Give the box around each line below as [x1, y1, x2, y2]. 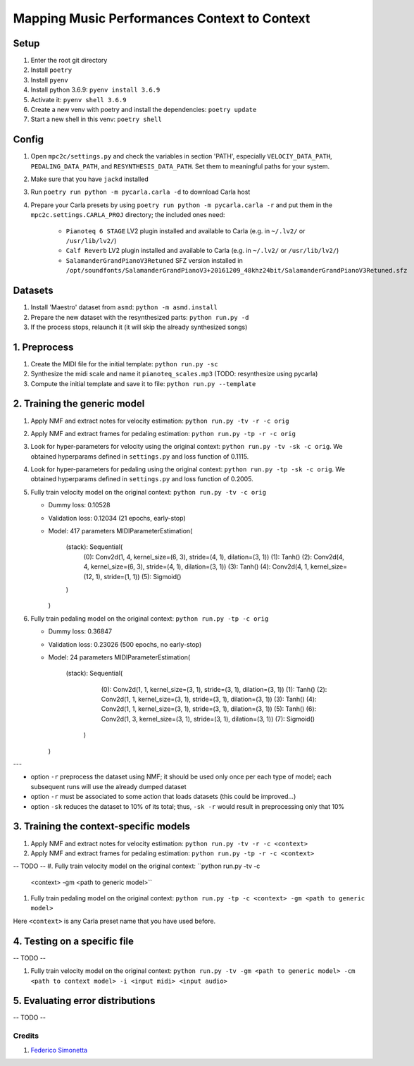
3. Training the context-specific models [13, 821, 190, 833]
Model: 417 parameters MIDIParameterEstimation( [48, 527, 193, 535]
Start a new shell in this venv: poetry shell [30, 115, 162, 123]
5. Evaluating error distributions [13, 995, 156, 1007]
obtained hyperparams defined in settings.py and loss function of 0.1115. [30, 452, 249, 461]
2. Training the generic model [13, 398, 145, 410]
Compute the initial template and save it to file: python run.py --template [30, 379, 256, 388]
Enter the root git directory [30, 56, 108, 65]
